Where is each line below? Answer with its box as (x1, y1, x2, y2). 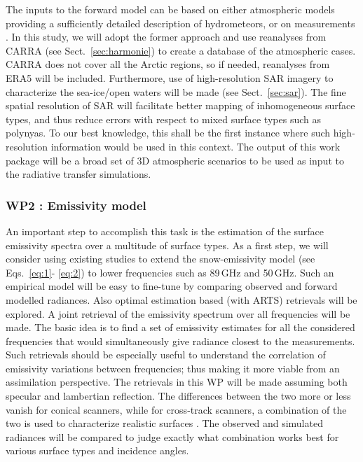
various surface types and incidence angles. (6, 443, 189, 458)
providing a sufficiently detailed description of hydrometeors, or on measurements (6, 15, 355, 30)
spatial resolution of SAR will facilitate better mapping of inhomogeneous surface (6, 98, 355, 113)
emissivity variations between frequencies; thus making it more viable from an (6, 360, 340, 375)
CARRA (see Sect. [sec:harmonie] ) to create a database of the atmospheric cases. (6, 43, 356, 57)
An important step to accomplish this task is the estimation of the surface (6, 223, 324, 238)
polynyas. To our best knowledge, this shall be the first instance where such (6, 125, 331, 140)
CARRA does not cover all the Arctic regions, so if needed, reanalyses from (6, 57, 330, 71)
